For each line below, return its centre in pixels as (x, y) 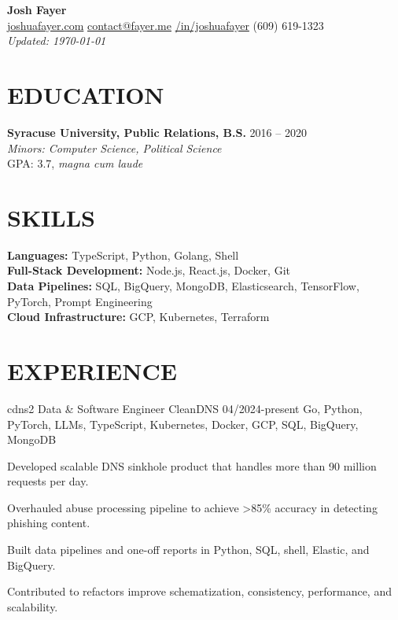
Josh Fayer (37, 9)
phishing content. (49, 523)
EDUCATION (86, 94)
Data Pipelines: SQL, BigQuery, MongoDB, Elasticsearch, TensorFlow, (183, 286)
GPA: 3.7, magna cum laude (75, 163)
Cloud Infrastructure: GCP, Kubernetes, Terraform (138, 317)
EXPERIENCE (92, 370)
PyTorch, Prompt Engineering (80, 301)
